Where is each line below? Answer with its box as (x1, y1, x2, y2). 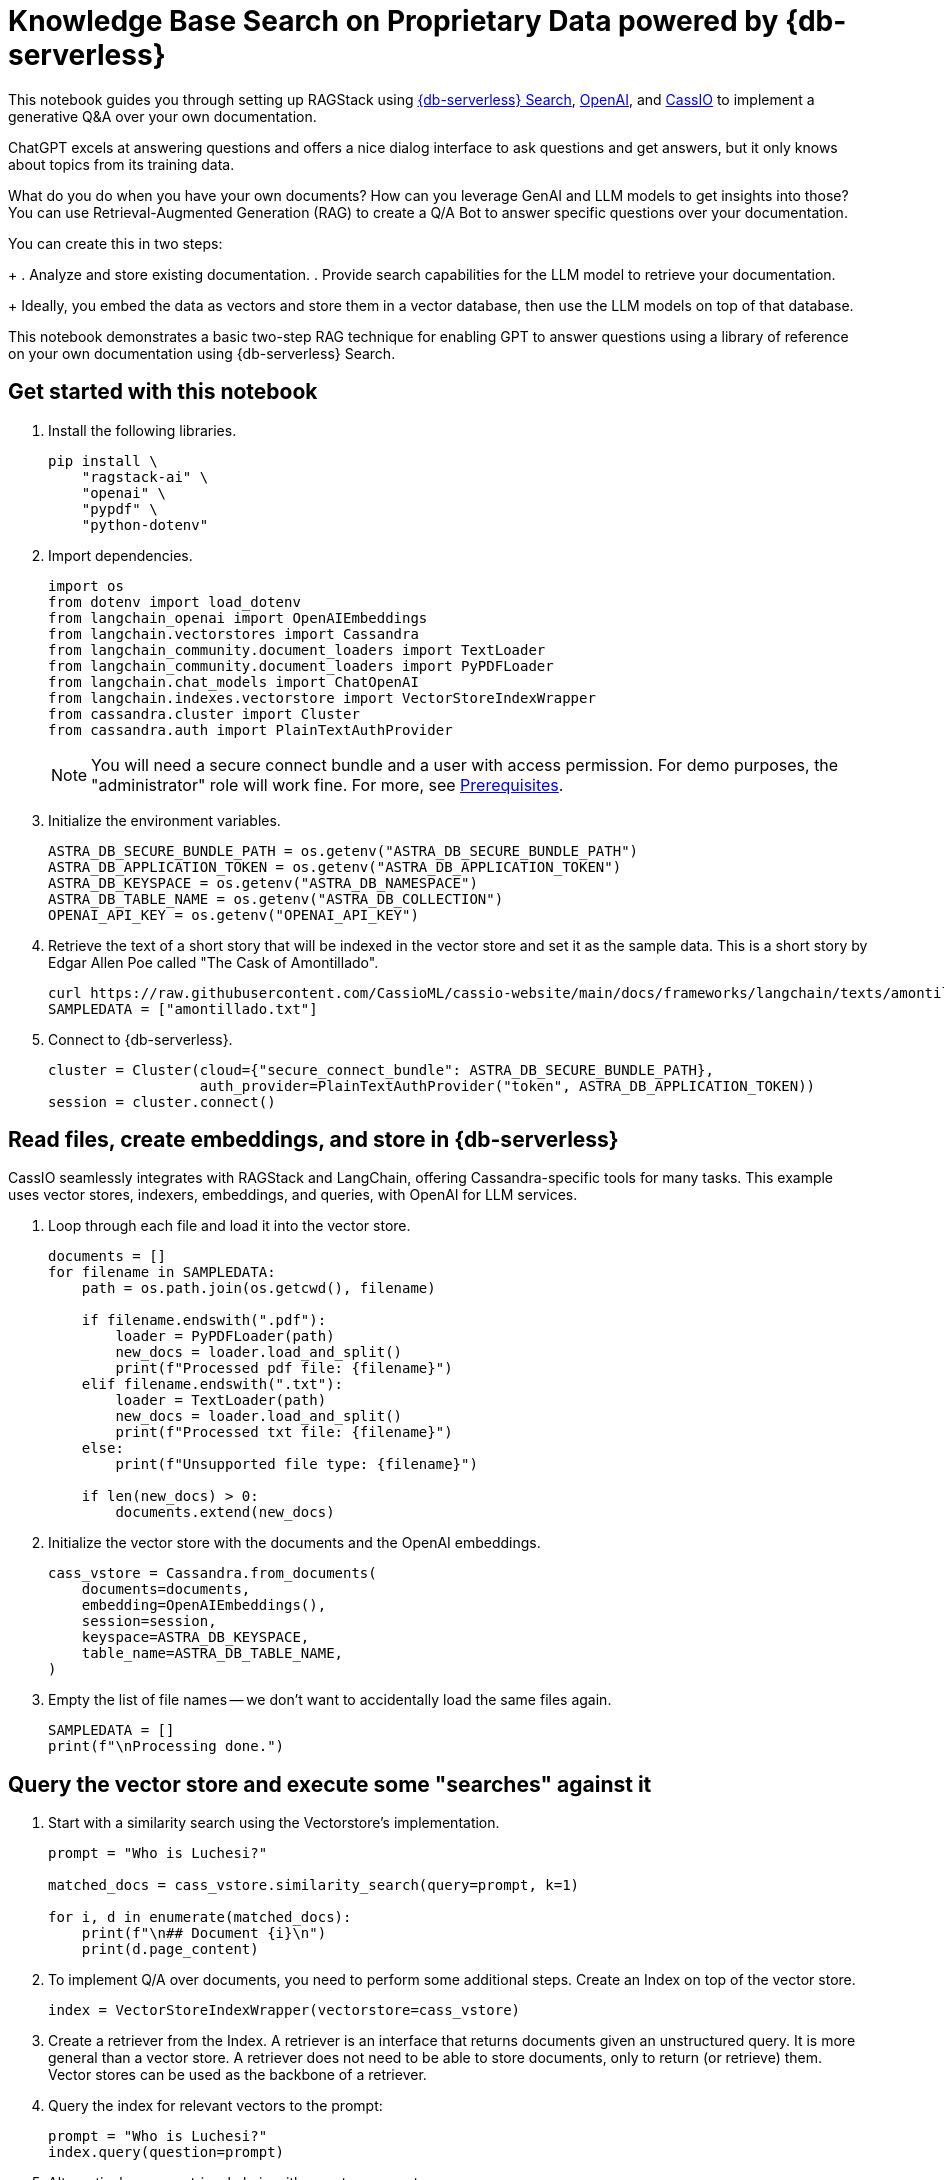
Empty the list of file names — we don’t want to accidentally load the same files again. (48, 1691, 612, 1709)
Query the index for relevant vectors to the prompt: (48, 2097, 383, 2115)
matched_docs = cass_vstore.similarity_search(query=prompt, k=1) (48, 1877, 580, 1894)
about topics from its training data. (8, 155, 235, 173)
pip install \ (48, 452, 158, 469)
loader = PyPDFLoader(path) (115, 1328, 335, 1345)
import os (48, 577, 124, 594)
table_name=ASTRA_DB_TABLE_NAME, (81, 1645, 344, 1662)
